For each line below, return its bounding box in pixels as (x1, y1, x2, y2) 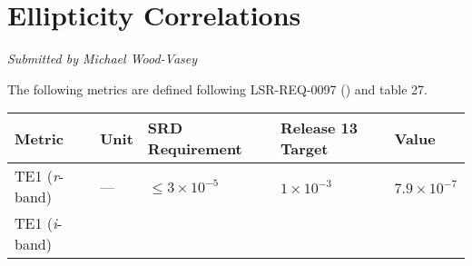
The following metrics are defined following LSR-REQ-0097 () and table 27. (7, 79, 428, 98)
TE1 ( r (15, 165, 59, 187)
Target (280, 138, 329, 160)
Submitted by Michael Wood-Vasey (7, 49, 198, 68)
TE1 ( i (15, 212, 57, 234)
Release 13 (280, 117, 358, 139)
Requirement (147, 138, 242, 160)
